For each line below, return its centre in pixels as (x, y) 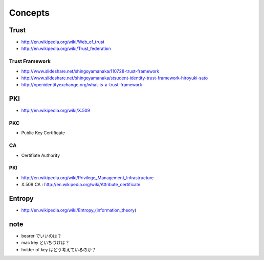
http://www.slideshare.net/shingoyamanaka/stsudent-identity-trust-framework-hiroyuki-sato (114, 78)
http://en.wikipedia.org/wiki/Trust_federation (66, 48)
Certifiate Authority (41, 155)
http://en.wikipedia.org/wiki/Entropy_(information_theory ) (79, 210)
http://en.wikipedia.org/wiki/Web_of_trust (63, 42)
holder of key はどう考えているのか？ (59, 249)
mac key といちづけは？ (45, 243)
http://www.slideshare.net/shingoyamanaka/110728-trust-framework (90, 71)
